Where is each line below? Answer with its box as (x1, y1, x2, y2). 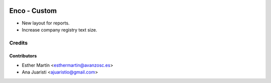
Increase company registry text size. (22, 26, 97, 32)
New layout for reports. (22, 20, 70, 26)
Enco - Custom (9, 6, 57, 15)
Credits (9, 39, 28, 46)
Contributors (9, 53, 37, 59)
